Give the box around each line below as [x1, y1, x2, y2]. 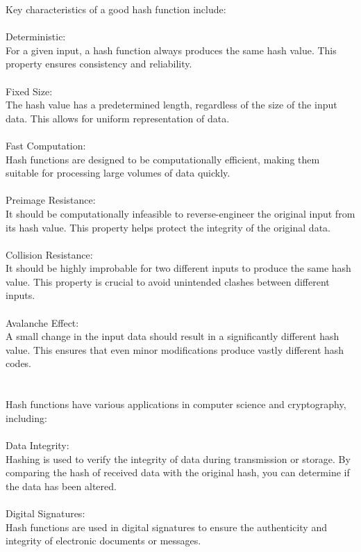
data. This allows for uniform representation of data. [6, 111, 230, 125]
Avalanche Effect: [6, 315, 79, 330]
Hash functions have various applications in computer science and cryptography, [6, 397, 346, 412]
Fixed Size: [6, 83, 53, 98]
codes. [6, 356, 32, 371]
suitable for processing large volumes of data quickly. [6, 165, 230, 180]
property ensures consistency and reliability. [6, 56, 192, 71]
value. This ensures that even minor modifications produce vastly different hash [6, 342, 344, 357]
